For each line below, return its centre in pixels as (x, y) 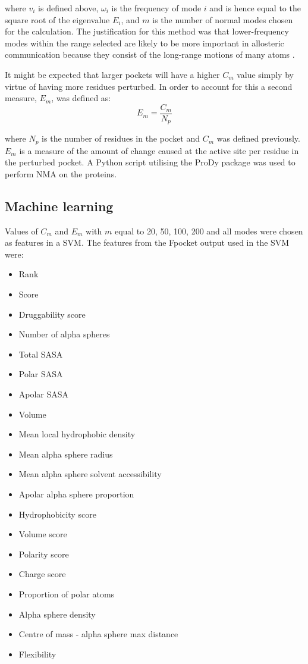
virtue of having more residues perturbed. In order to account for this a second (149, 86)
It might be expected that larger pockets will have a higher (112, 74)
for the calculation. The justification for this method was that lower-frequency (147, 31)
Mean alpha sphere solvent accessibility (90, 474)
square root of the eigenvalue (57, 19)
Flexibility (37, 654)
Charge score (42, 574)
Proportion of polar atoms (67, 593)
